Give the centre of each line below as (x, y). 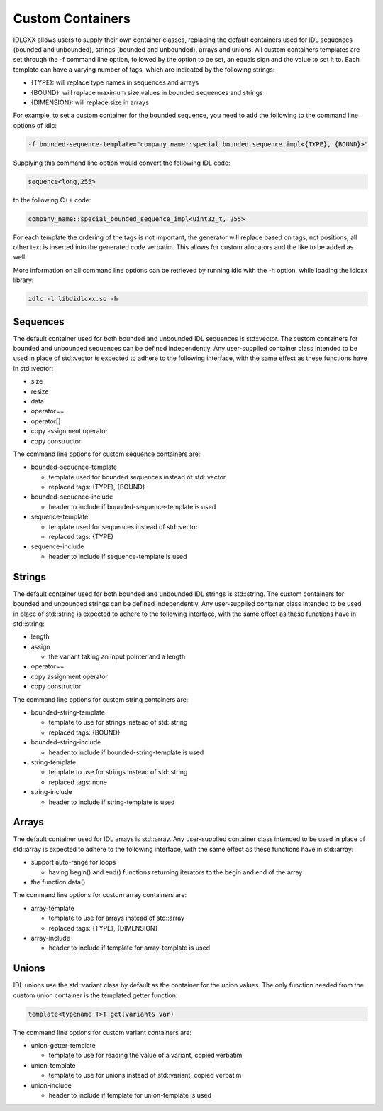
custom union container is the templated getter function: (95, 995)
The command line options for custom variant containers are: (102, 1032)
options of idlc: (35, 125)
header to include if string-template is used (112, 802)
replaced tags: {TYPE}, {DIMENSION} (103, 928)
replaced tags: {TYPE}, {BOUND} (97, 487)
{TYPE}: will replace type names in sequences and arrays (115, 82)
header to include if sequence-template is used (118, 556)
